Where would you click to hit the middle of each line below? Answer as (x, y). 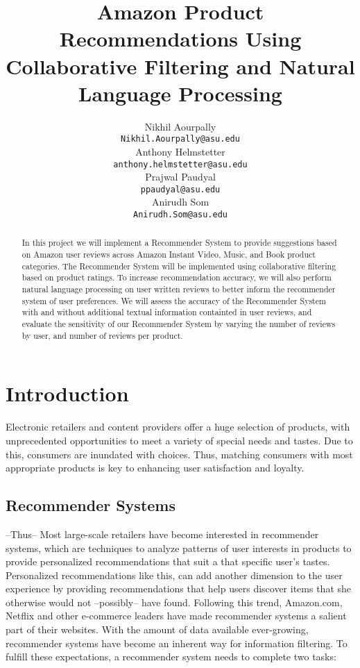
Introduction (67, 393)
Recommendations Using (180, 39)
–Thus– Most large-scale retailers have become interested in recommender (162, 534)
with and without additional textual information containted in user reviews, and (167, 312)
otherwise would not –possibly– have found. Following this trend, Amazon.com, (174, 602)
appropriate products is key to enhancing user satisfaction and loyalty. (155, 468)
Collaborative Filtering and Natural (180, 66)
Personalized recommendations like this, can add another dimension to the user (174, 575)
